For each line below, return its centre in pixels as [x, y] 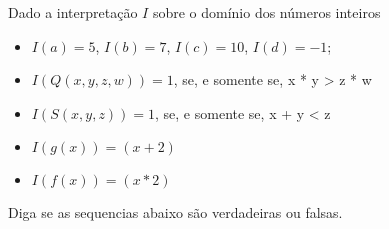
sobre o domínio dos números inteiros [266, 12]
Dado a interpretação [73, 12]
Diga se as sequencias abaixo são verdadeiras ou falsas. [175, 212]
